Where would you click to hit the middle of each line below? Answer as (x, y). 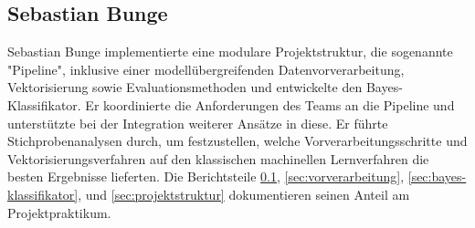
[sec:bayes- (437, 176)
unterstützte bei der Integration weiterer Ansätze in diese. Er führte (198, 123)
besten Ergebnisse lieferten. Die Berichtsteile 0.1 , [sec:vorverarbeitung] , (206, 176)
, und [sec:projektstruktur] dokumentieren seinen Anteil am (244, 194)
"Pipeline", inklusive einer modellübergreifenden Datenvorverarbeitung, (206, 69)
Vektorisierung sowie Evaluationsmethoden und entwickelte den (185, 87)
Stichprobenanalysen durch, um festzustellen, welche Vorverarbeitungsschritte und (237, 141)
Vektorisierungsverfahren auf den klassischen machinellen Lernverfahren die (218, 158)
